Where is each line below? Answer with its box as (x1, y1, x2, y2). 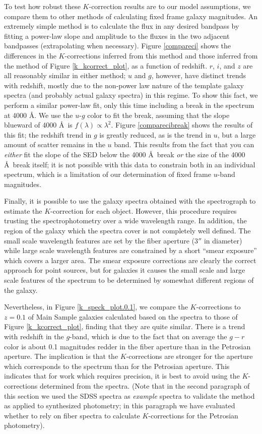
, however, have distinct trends (151, 70, 246, 81)
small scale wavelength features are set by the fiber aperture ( (4, 235, 195, 245)
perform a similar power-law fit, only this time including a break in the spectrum (4, 99, 254, 110)
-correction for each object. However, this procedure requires (50, 205, 237, 216)
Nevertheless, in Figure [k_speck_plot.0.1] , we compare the (4, 301, 188, 312)
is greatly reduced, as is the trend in (99, 129, 211, 140)
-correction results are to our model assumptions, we (89, 1, 251, 11)
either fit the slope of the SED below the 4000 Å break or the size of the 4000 (4, 149, 245, 159)
